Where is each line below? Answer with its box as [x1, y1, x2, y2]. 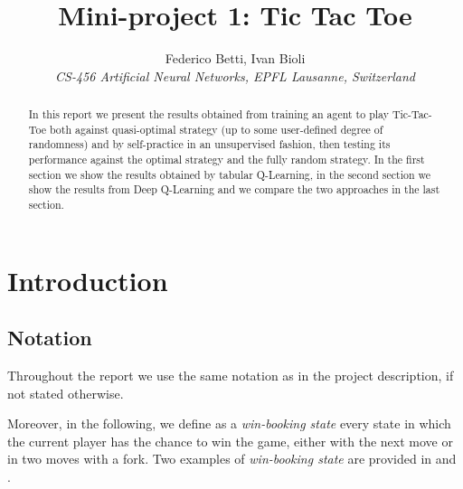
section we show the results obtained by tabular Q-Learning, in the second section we [28, 166, 431, 182]
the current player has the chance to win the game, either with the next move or [7, 431, 453, 450]
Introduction [7, 261, 168, 298]
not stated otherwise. [7, 383, 124, 402]
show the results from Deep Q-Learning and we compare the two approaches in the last [28, 182, 440, 197]
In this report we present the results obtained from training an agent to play [28, 107, 389, 122]
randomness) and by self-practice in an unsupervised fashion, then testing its [28, 136, 391, 152]
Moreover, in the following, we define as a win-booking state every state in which [7, 414, 451, 433]
